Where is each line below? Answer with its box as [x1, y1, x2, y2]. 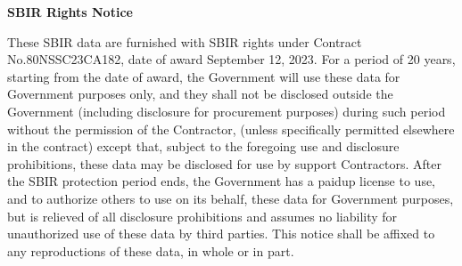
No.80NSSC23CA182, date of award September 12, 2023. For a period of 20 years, [7, 50, 456, 69]
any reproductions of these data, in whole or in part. [7, 241, 294, 260]
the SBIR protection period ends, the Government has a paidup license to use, [7, 172, 436, 190]
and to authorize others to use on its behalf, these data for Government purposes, [7, 189, 454, 207]
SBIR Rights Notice [7, 3, 133, 20]
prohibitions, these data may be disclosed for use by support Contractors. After [7, 154, 441, 173]
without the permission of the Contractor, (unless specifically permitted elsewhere [7, 119, 455, 138]
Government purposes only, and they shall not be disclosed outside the [7, 85, 393, 103]
